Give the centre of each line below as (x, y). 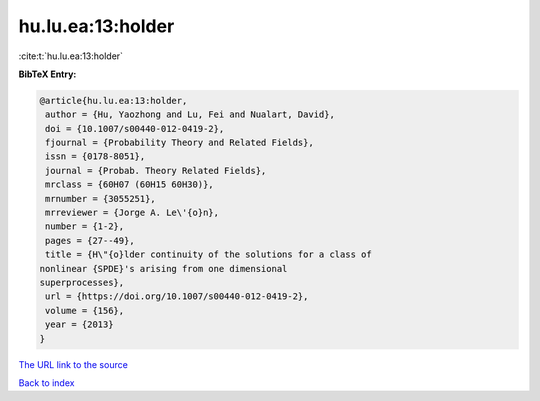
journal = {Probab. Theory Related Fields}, (156, 170)
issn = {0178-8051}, (95, 156)
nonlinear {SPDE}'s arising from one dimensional (163, 268)
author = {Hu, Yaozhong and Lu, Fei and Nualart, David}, (190, 114)
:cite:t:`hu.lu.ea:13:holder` (71, 56)
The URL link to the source (73, 364)
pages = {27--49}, (90, 240)
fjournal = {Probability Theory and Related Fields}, (179, 143)
